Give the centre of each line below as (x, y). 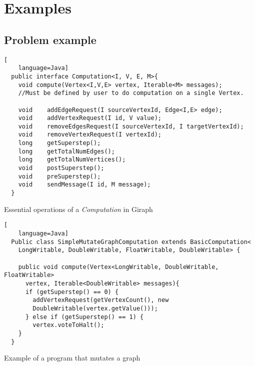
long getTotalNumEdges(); (66, 151)
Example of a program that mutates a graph (72, 358)
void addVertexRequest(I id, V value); (90, 118)
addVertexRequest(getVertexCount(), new (101, 300)
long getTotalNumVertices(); (72, 160)
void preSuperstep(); (59, 176)
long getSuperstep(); (59, 143)
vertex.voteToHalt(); (68, 325)
